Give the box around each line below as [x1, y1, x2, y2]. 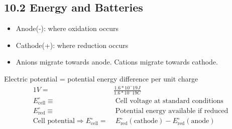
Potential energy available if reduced [115, 107, 228, 114]
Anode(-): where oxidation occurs [16, 23, 119, 33]
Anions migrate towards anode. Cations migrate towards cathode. [16, 56, 218, 67]
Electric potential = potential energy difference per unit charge [4, 73, 198, 83]
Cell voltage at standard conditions [115, 97, 223, 104]
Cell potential [33, 117, 75, 125]
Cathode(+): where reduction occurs [16, 39, 129, 50]
